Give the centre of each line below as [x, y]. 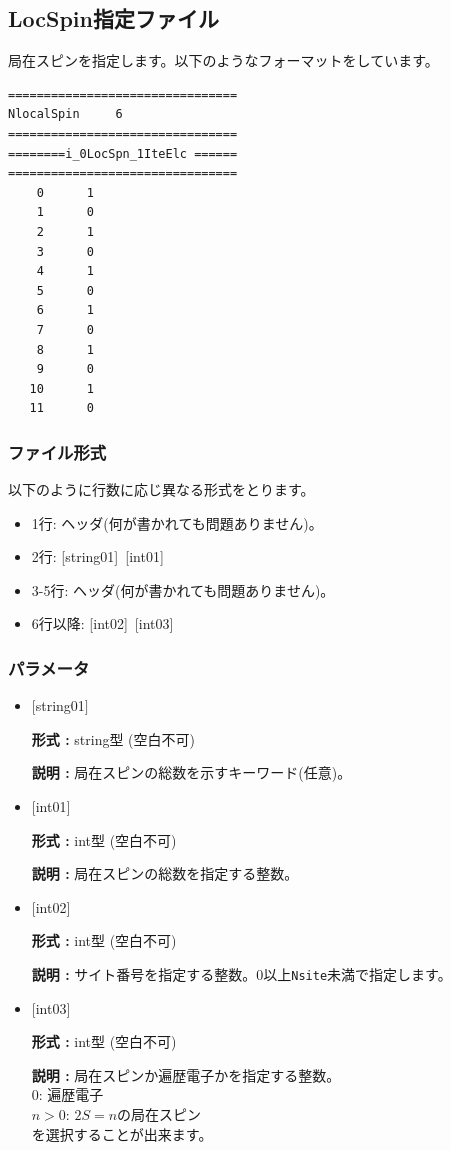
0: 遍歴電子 [67, 1094]
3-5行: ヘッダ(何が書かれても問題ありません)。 [183, 589]
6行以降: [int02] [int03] [102, 623]
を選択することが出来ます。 [122, 1133]
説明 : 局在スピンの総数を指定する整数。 [165, 873]
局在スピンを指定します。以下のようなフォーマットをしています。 [223, 60]
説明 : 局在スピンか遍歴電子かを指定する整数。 [186, 1074]
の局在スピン [159, 1114]
